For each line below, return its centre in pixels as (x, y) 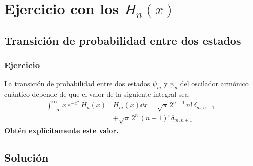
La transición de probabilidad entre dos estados (77, 84)
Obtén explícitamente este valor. (61, 130)
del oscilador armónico (214, 84)
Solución (26, 157)
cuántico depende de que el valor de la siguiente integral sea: (97, 94)
